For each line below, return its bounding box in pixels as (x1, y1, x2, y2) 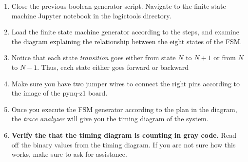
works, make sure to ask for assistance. (11, 149, 127, 159)
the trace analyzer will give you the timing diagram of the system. (11, 113, 209, 124)
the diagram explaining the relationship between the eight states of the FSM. (11, 36, 242, 46)
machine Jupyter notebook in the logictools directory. (11, 10, 172, 20)
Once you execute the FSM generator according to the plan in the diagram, (11, 104, 237, 114)
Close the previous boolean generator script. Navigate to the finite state (11, 1, 226, 11)
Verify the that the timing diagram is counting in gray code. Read (11, 130, 236, 140)
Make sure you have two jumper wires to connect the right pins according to (11, 78, 240, 88)
